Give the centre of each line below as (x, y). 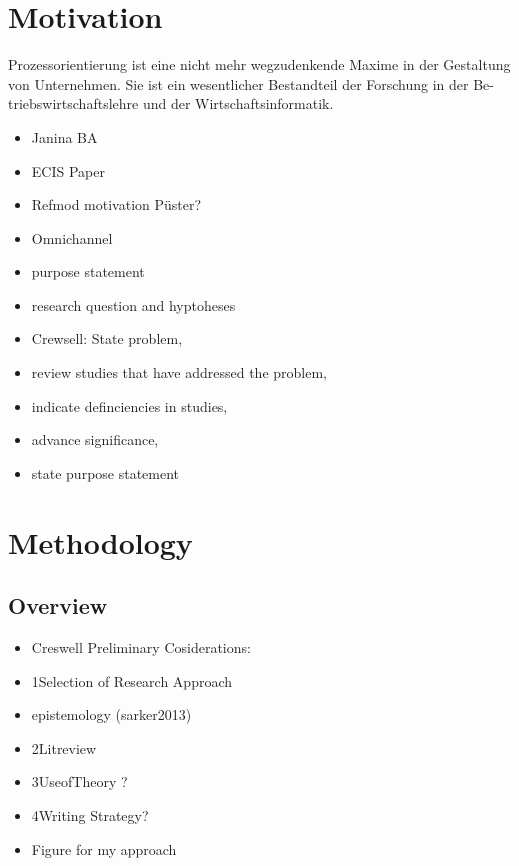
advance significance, (95, 439)
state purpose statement (105, 472)
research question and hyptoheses (133, 304)
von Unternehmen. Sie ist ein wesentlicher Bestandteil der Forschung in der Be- (251, 83)
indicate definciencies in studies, (129, 405)
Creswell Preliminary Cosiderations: (141, 647)
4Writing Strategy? (90, 814)
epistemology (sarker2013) (111, 714)
